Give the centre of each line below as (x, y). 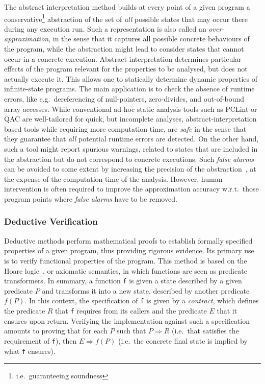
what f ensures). (30, 351)
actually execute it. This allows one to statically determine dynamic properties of (131, 78)
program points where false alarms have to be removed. (91, 198)
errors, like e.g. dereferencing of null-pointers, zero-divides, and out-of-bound (124, 99)
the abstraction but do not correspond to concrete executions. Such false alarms (129, 159)
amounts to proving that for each (56, 331)
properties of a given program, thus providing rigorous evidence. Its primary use (129, 250)
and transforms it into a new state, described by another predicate (146, 290)
